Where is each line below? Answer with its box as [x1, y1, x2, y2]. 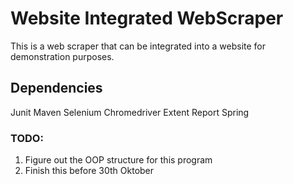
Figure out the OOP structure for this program [24, 154, 213, 166]
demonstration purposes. [10, 50, 115, 62]
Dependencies [10, 80, 103, 97]
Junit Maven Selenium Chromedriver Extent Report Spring [10, 106, 250, 118]
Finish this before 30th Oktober [24, 165, 155, 177]
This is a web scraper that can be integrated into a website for [10, 40, 267, 52]
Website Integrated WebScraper [10, 7, 284, 30]
